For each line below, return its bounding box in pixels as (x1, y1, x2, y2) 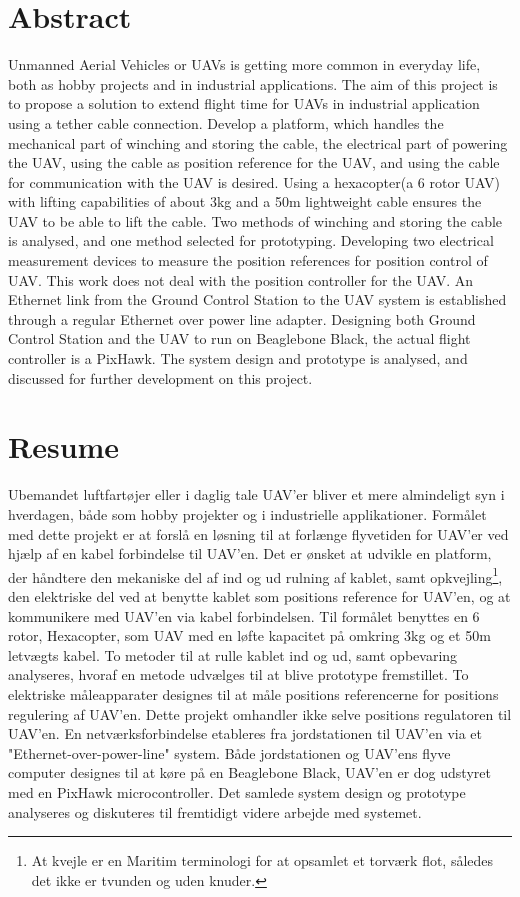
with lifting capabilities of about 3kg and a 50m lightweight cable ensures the (8, 191, 482, 212)
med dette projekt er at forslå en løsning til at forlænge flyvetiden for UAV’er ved (8, 523, 509, 544)
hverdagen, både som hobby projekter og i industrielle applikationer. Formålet (8, 503, 487, 524)
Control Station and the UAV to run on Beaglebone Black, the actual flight (8, 328, 471, 349)
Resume (8, 426, 120, 467)
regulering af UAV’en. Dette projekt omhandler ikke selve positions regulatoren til (8, 703, 512, 724)
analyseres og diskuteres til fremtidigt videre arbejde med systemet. (8, 801, 422, 822)
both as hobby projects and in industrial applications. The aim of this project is (8, 73, 498, 94)
